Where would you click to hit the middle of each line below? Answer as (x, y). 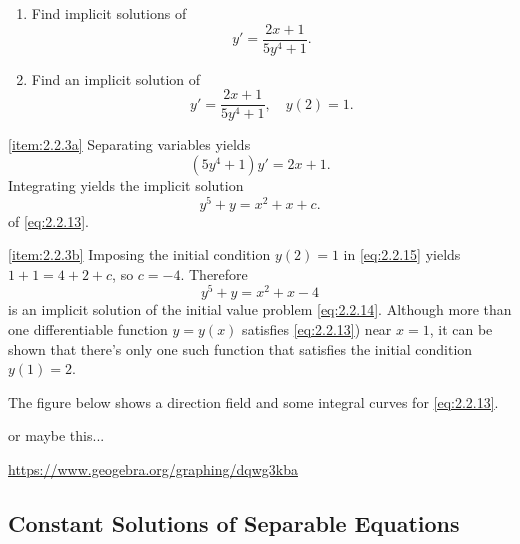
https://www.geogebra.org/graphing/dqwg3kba (153, 469)
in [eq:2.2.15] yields (402, 254)
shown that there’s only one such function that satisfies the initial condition (240, 348)
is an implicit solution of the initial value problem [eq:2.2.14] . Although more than (260, 309)
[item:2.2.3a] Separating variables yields (129, 144)
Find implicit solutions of (109, 13)
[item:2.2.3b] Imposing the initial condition (139, 254)
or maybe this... (56, 435)
